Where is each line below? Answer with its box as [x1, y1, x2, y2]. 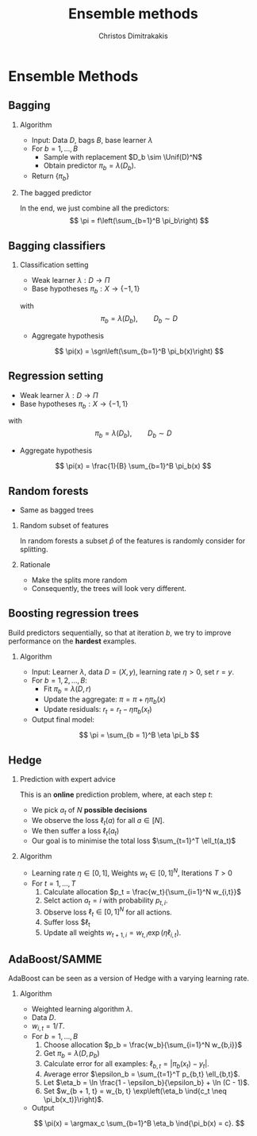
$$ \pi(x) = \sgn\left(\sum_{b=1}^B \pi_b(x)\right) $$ [54, 346, 224, 356]
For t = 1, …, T [31, 879, 76, 888]
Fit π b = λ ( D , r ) [43, 684, 91, 695]
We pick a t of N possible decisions [31, 805, 148, 817]
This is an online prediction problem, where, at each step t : [19, 790, 213, 799]
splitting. [19, 544, 48, 554]
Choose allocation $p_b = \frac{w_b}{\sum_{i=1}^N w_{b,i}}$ [43, 1040, 243, 1049]
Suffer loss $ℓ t [43, 918, 90, 929]
